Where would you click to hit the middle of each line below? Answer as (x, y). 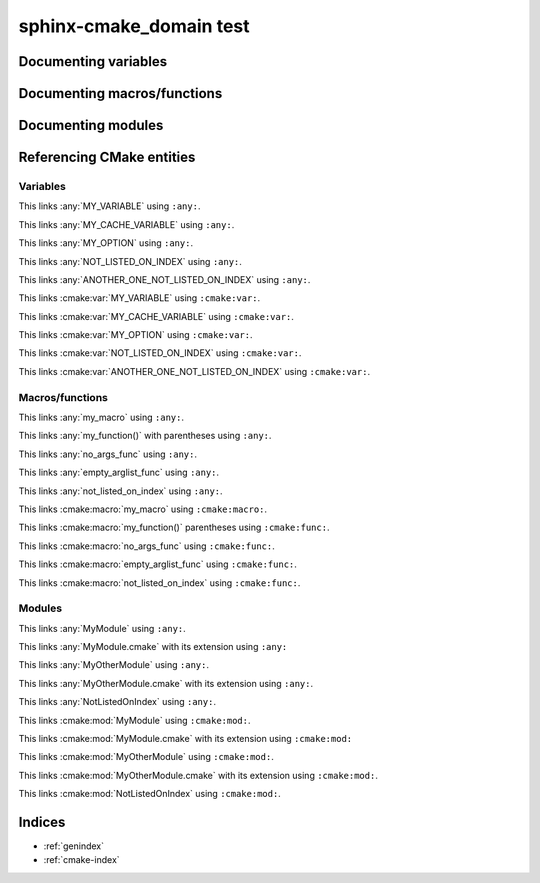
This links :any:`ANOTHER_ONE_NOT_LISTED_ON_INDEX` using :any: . (164, 279)
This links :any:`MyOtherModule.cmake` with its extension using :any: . (166, 683)
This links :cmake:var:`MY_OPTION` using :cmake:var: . (136, 335)
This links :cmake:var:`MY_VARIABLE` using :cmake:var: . (139, 298)
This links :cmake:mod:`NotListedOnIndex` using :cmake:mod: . (150, 794)
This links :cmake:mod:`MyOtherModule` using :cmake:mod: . (146, 757)
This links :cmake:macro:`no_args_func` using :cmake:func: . (146, 546)
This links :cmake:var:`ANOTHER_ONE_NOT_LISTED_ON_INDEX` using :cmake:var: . (194, 371)
